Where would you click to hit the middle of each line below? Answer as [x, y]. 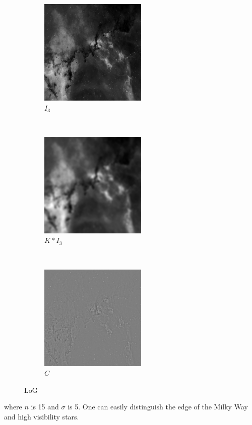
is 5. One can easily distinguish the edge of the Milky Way [158, 407]
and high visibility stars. [42, 416]
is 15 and [45, 407]
